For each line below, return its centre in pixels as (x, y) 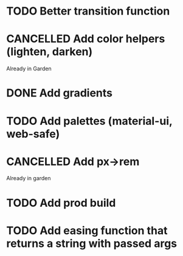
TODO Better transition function (88, 11)
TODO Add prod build (61, 203)
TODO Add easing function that (87, 230)
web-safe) (33, 134)
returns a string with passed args (92, 243)
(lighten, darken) (50, 52)
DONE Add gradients (60, 93)
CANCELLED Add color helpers (86, 39)
